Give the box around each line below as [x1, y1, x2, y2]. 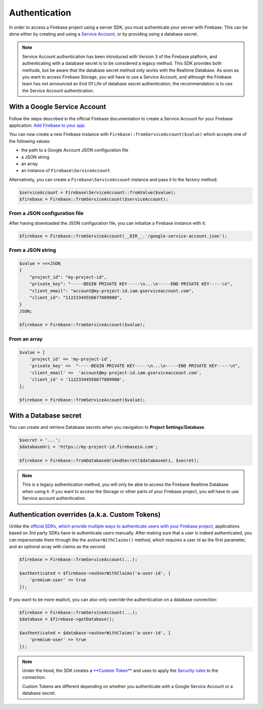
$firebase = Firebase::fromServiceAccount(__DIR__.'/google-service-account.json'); [19, 233, 227, 239]
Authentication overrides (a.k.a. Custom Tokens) [9, 510, 161, 518]
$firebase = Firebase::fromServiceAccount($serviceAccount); [19, 196, 169, 202]
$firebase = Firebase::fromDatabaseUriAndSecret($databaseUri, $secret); [19, 458, 199, 463]
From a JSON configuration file [9, 210, 84, 217]
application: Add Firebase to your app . [9, 122, 86, 128]
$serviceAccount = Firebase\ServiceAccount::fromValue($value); [19, 190, 176, 195]
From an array [9, 335, 43, 342]
